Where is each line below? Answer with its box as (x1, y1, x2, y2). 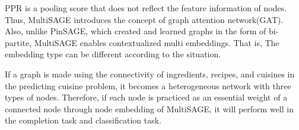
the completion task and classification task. (5, 114, 161, 126)
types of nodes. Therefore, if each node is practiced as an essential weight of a (5, 91, 288, 103)
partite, (5, 36, 32, 48)
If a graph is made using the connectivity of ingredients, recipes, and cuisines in (5, 67, 295, 80)
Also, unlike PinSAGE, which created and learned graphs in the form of (5, 25, 266, 37)
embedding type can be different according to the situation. (5, 48, 221, 60)
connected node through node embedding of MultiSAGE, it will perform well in (5, 102, 294, 115)
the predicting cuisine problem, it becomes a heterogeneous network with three (5, 79, 291, 92)
